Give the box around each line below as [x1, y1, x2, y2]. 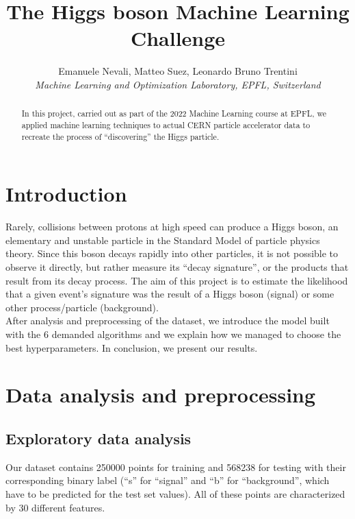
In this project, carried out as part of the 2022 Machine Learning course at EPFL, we [21, 108, 326, 119]
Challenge [130, 24, 226, 52]
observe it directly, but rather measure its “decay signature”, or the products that [5, 259, 349, 274]
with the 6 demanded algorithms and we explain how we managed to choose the [5, 326, 341, 341]
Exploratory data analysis [5, 427, 192, 448]
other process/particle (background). [5, 300, 159, 314]
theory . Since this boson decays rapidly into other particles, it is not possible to [5, 246, 339, 261]
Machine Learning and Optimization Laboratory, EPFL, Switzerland [35, 77, 321, 91]
